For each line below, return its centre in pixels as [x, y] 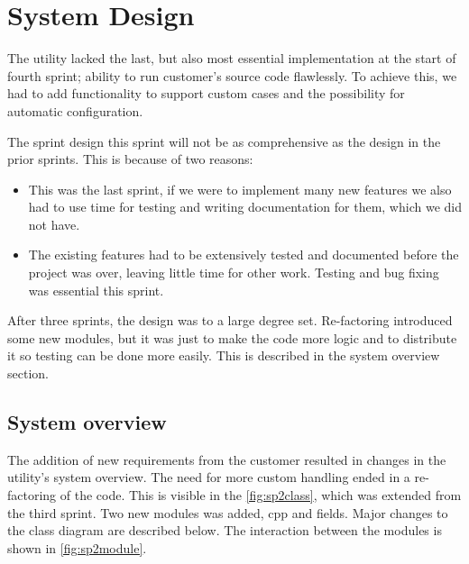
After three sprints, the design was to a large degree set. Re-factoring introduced [230, 320]
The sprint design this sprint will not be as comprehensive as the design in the [224, 141]
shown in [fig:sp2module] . [77, 547]
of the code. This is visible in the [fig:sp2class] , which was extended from [261, 495]
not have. [54, 224]
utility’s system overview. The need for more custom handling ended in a [209, 477]
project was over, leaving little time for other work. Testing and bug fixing [234, 273]
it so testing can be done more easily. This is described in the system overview [224, 355]
